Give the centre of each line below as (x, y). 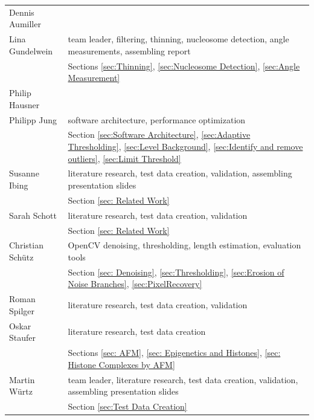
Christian (26, 245)
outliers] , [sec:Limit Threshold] (124, 158)
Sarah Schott (33, 215)
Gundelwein (31, 50)
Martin (22, 379)
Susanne (24, 173)
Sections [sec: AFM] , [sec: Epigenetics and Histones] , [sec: (174, 353)
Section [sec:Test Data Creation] (127, 406)
